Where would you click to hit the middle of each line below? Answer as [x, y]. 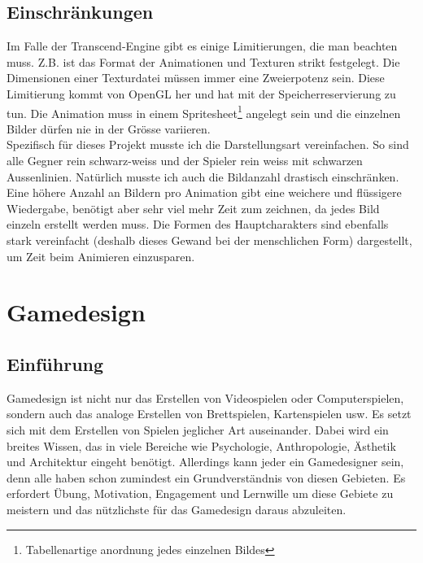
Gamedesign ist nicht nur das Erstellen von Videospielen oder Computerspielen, [205, 397]
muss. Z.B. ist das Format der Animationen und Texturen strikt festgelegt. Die [203, 61]
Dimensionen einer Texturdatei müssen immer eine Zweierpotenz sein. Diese [196, 78]
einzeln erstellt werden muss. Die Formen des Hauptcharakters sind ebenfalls [198, 224]
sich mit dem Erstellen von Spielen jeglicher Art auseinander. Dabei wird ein [198, 429]
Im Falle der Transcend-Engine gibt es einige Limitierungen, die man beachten [202, 46]
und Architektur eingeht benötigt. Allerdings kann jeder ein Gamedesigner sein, [205, 462]
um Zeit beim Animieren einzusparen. [101, 256]
